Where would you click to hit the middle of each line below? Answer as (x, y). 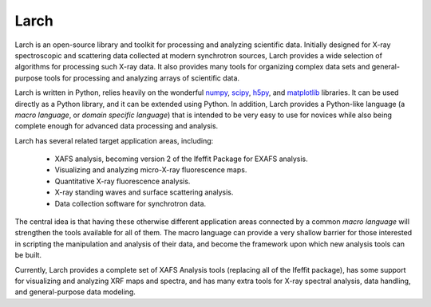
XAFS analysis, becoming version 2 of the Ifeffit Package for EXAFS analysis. (181, 159)
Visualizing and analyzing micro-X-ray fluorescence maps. (151, 170)
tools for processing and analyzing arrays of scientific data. (142, 78)
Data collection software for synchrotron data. (130, 203)
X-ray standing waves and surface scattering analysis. (144, 192)
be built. (28, 255)
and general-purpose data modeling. (75, 292)
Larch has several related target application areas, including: (114, 140)
